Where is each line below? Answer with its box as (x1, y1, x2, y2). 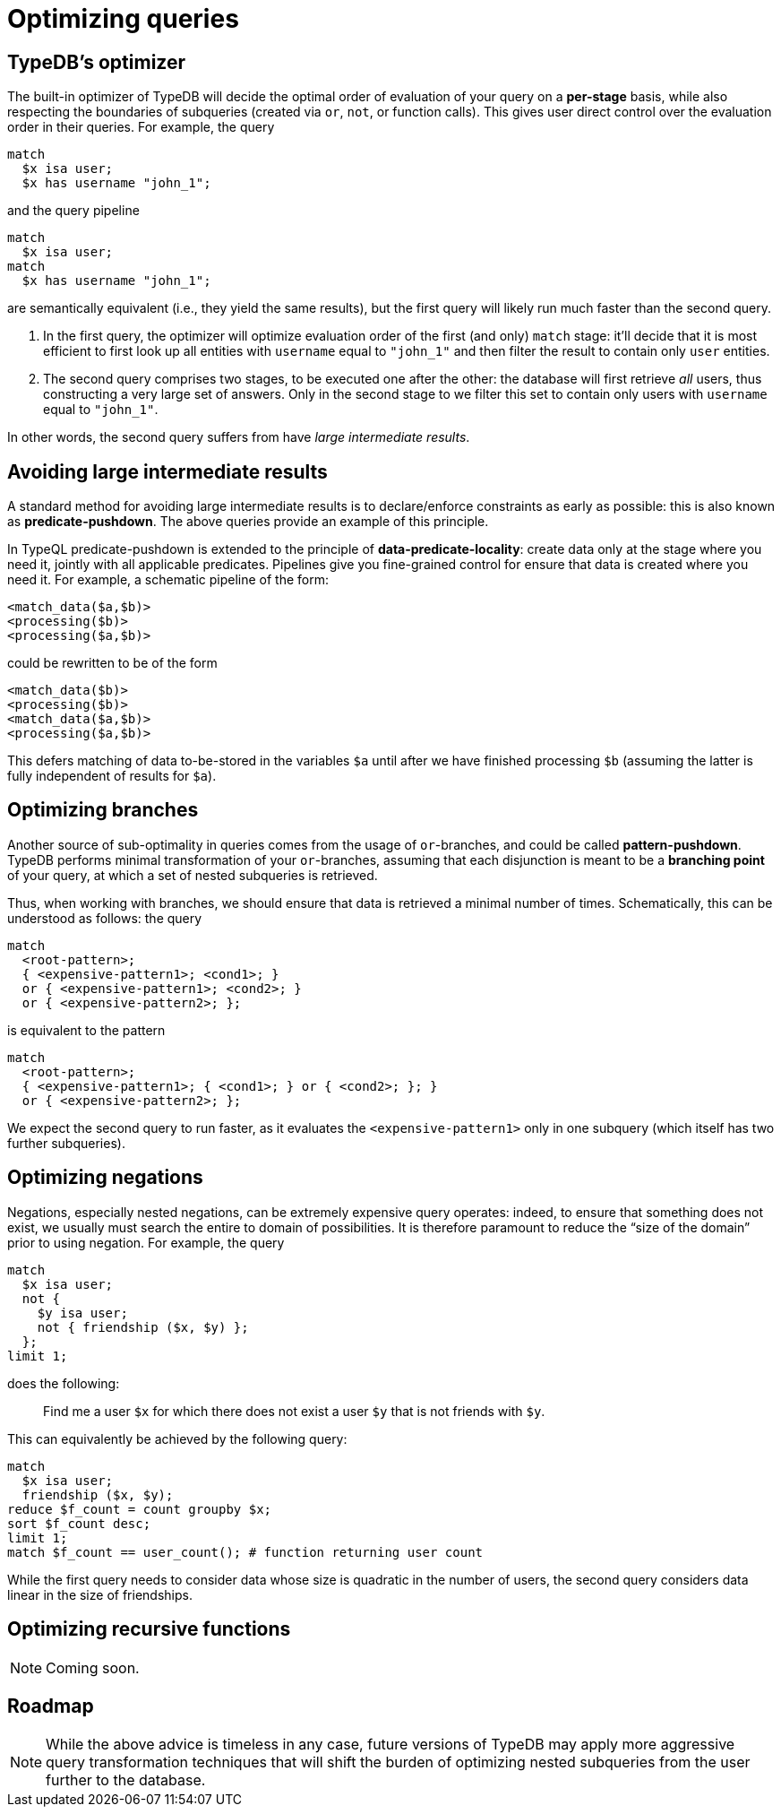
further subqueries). (7, 1135, 125, 1151)
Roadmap (7, 1694, 94, 1717)
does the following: (7, 1375, 120, 1391)
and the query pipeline (7, 203, 140, 219)
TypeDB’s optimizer (7, 50, 185, 73)
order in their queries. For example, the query (7, 119, 275, 135)
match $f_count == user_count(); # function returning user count (7, 1544, 484, 1559)
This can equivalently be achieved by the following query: (7, 1430, 348, 1447)
